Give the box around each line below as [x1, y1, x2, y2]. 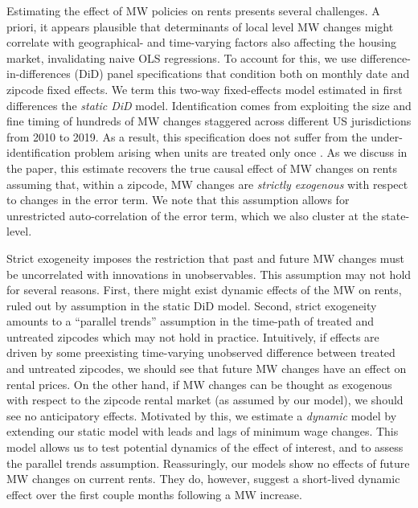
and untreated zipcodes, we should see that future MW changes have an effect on [6, 360, 407, 377]
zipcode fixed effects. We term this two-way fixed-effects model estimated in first [6, 80, 403, 97]
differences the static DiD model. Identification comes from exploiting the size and [6, 96, 412, 113]
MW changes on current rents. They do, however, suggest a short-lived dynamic [6, 470, 400, 487]
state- [381, 207, 410, 223]
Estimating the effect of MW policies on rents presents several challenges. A [6, 2, 380, 18]
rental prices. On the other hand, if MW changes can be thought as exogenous [6, 375, 392, 392]
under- [371, 128, 403, 145]
